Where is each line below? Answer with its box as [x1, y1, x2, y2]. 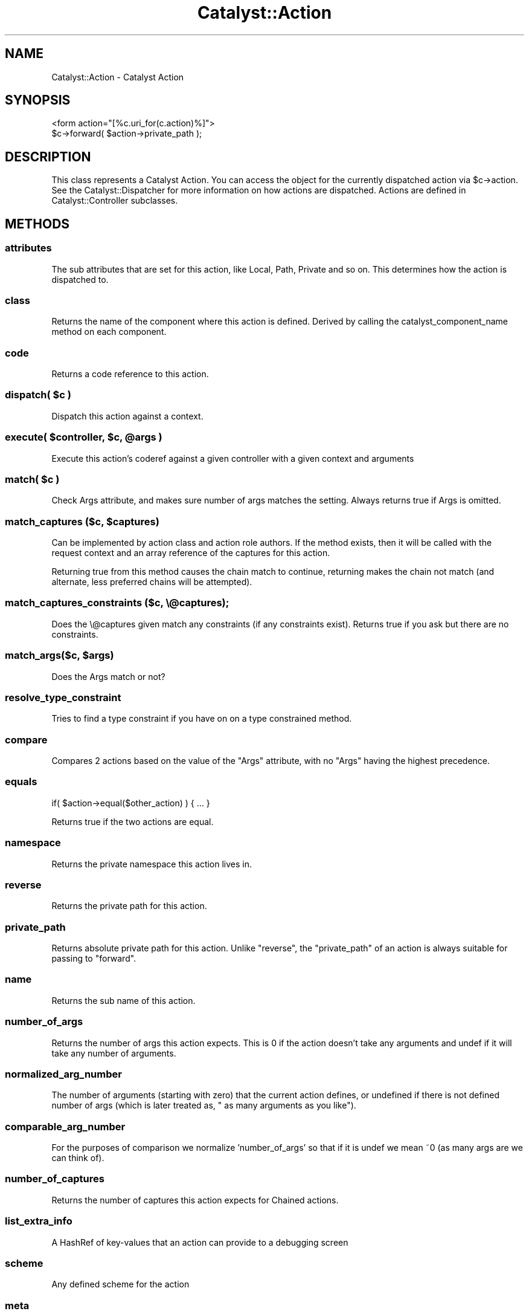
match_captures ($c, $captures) [5, 515, 159, 528]
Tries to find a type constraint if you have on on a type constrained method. [51, 713, 352, 724]
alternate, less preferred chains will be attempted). [51, 577, 252, 587]
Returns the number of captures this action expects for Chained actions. [51, 1194, 339, 1205]
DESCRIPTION [5, 149, 91, 164]
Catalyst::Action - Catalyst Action [51, 71, 184, 82]
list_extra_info [5, 1215, 72, 1228]
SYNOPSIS [5, 92, 71, 108]
